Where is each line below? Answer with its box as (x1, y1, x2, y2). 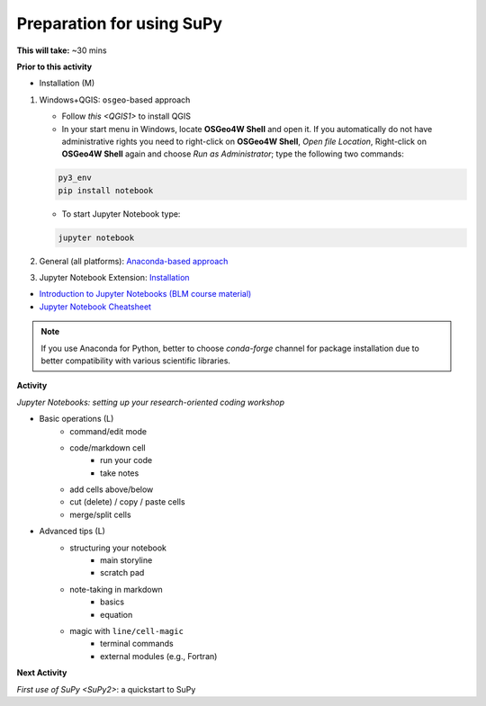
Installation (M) (39, 77, 95, 89)
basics (100, 596, 125, 607)
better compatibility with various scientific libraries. (40, 355, 231, 366)
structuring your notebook (69, 542, 166, 553)
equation (100, 609, 133, 620)
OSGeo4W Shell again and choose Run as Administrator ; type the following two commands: (61, 148, 404, 159)
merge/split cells (69, 509, 131, 520)
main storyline (100, 555, 153, 566)
